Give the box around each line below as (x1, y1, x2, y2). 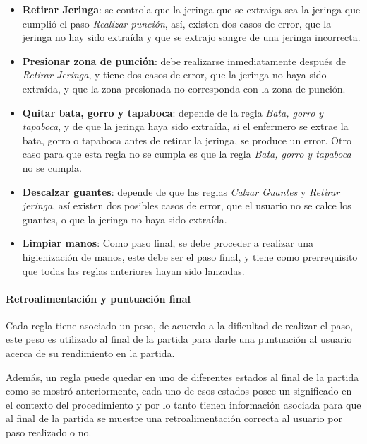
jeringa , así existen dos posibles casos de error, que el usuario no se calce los (22, 198, 351, 213)
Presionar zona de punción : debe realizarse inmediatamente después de (22, 53, 346, 68)
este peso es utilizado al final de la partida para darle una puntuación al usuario (6, 332, 352, 346)
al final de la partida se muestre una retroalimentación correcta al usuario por (6, 411, 342, 426)
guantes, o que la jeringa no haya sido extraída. (22, 211, 227, 226)
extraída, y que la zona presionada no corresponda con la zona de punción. (22, 81, 346, 95)
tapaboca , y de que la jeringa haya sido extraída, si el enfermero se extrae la (22, 119, 349, 134)
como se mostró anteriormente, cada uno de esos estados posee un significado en (6, 383, 352, 398)
